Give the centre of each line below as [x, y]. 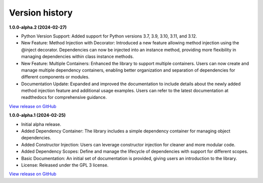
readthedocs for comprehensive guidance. [64, 97]
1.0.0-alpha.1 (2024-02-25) [37, 115]
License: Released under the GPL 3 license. [65, 165]
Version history [41, 13]
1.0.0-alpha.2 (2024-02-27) [38, 27]
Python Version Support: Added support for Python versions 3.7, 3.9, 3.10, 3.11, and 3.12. [109, 36]
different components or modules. [55, 77]
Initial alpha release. [41, 124]
